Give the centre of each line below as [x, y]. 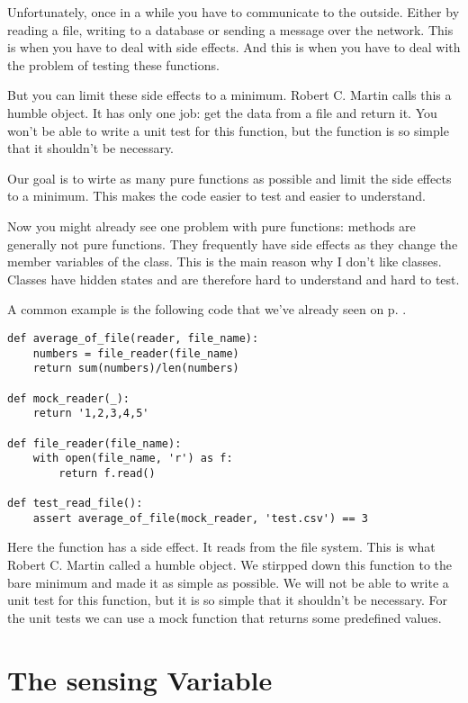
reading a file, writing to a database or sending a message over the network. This [230, 29]
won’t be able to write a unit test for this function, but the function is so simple [228, 130]
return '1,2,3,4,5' [91, 414]
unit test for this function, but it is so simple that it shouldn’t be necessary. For [228, 600]
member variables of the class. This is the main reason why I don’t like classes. [225, 261]
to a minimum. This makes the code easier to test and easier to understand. [216, 196]
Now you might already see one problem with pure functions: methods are [211, 225]
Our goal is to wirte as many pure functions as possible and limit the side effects [229, 178]
